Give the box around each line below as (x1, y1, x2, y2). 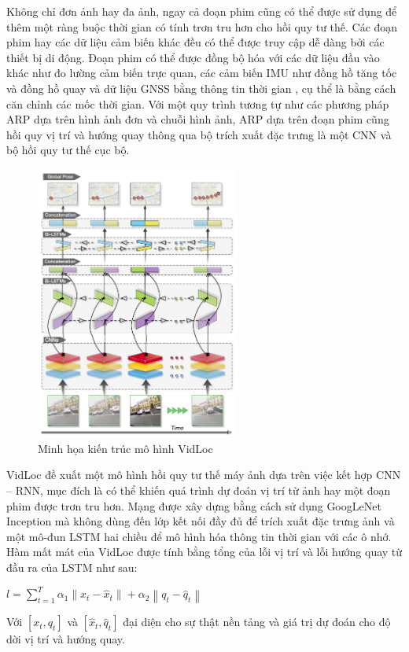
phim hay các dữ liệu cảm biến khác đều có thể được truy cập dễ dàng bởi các (6, 34, 385, 50)
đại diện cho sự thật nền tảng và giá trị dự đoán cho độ (123, 613, 391, 630)
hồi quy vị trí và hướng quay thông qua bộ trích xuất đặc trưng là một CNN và (6, 126, 392, 142)
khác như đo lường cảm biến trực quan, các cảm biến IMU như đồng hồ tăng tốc (6, 64, 397, 81)
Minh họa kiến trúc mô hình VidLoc (38, 440, 213, 456)
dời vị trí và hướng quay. (6, 631, 125, 647)
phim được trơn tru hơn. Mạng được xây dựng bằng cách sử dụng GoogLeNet (6, 497, 381, 514)
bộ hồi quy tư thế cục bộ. (6, 142, 130, 158)
